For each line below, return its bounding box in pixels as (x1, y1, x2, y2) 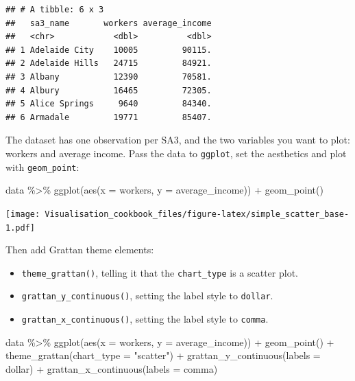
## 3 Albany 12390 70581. (5, 71, 212, 82)
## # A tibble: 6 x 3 (5, 5, 104, 14)
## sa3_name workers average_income (5, 18, 212, 28)
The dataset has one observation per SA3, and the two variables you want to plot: (5, 132, 350, 147)
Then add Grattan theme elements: (5, 242, 154, 257)
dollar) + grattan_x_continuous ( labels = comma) (5, 361, 218, 376)
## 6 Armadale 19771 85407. (5, 112, 212, 122)
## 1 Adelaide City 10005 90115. (5, 45, 212, 55)
